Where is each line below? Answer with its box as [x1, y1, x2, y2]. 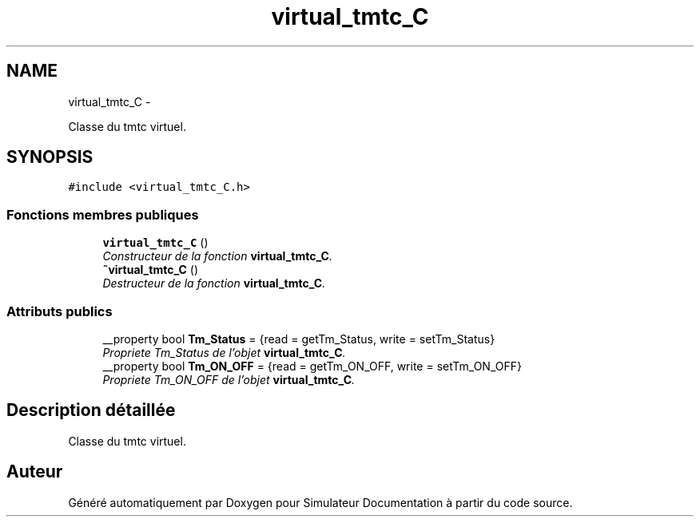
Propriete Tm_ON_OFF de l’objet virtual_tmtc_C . [102, 372, 356, 386]
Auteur [6, 462, 63, 482]
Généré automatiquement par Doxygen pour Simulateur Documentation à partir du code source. [68, 495, 573, 509]
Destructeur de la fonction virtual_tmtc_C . [102, 276, 326, 291]
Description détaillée [6, 400, 176, 421]
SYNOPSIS [6, 147, 93, 168]
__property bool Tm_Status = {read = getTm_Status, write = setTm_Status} [102, 331, 495, 346]
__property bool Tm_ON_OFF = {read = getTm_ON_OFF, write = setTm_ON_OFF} [102, 359, 522, 373]
